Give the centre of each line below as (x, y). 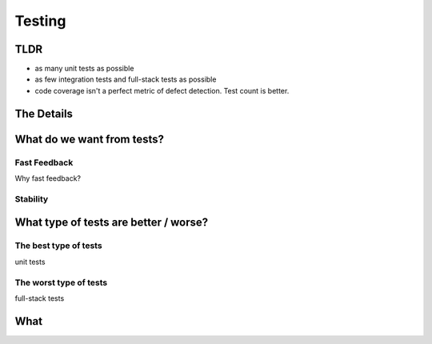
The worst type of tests (61, 282)
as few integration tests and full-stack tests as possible (126, 79)
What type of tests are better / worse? (112, 223)
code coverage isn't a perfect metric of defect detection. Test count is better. (162, 90)
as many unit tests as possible (84, 69)
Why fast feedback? (48, 178)
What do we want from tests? (89, 139)
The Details (44, 113)
